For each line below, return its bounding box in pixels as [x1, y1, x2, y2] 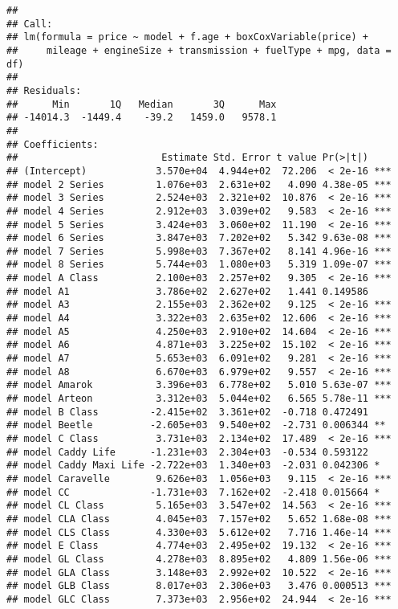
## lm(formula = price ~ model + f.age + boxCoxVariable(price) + [6, 31, 369, 43]
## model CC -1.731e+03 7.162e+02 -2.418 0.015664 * [6, 486, 380, 498]
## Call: [6, 18, 53, 30]
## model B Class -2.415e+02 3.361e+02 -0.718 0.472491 [6, 406, 369, 418]
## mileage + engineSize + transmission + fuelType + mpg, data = [6, 44, 392, 56]
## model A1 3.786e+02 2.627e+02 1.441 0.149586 [6, 285, 369, 297]
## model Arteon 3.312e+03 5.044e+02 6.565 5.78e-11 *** [6, 393, 392, 405]
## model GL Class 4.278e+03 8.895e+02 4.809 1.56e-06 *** [6, 553, 392, 565]
